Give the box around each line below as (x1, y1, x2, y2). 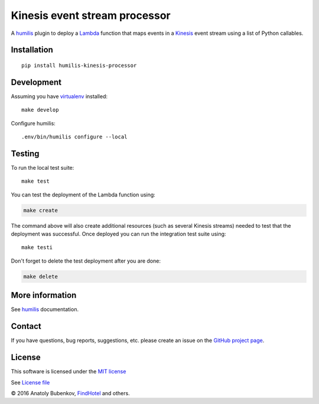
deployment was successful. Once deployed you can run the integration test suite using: (11, 231, 226, 238)
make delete (23, 273, 58, 280)
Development (11, 77, 62, 87)
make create (23, 207, 58, 214)
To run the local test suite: (11, 164, 74, 171)
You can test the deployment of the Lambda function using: (11, 191, 156, 198)
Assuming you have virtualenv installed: (11, 92, 108, 100)
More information (11, 290, 77, 300)
